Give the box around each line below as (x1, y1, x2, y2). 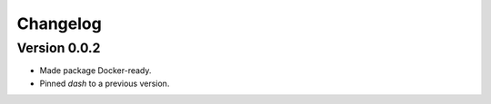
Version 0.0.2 (16, 40, 101, 56)
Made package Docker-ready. (39, 65, 152, 76)
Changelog (16, 14, 102, 33)
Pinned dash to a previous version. (39, 78, 170, 89)
